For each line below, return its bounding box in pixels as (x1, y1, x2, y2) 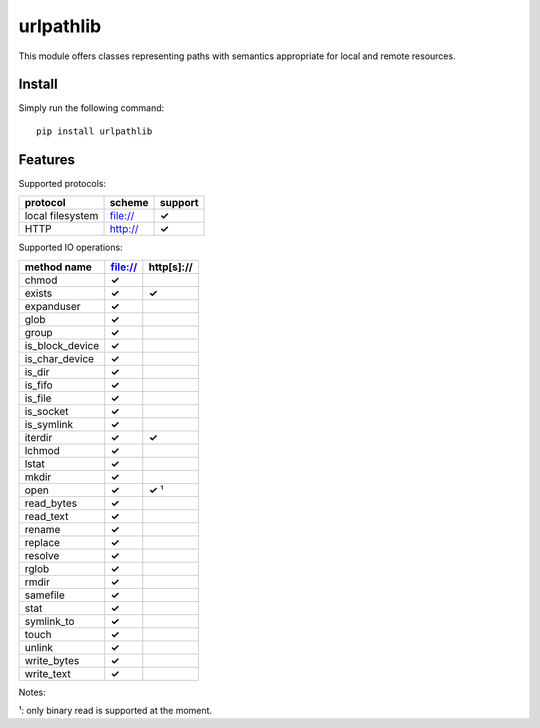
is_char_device (24, 351, 95, 365)
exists (24, 286, 53, 300)
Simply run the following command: (18, 102, 165, 114)
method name (24, 260, 92, 274)
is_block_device (24, 338, 100, 352)
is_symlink (24, 417, 74, 431)
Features (18, 151, 75, 168)
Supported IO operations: (18, 241, 124, 254)
